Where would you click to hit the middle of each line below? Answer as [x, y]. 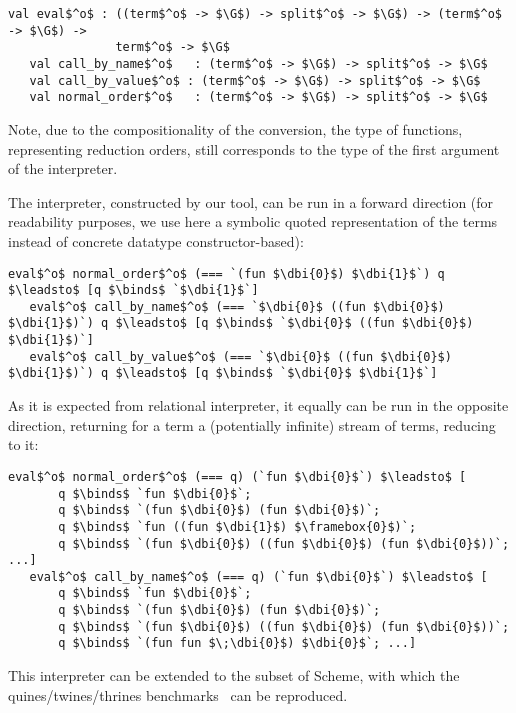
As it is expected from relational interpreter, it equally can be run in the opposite [258, 405]
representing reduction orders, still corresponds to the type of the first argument [254, 148]
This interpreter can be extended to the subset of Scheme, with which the [234, 675]
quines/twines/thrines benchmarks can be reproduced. [178, 694]
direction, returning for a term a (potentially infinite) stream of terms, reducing [252, 424]
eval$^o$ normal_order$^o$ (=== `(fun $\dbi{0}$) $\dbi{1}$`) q [226, 273]
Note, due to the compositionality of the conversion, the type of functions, [235, 128]
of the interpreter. [63, 168]
